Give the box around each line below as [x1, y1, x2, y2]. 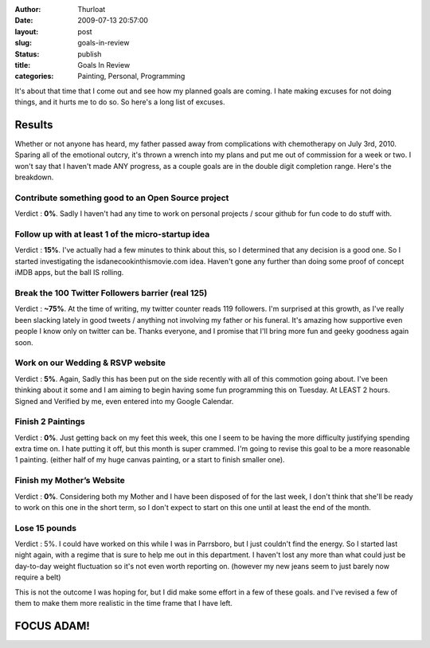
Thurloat [77, 5, 106, 14]
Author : [14, 5, 41, 14]
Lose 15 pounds [14, 522, 77, 533]
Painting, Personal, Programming [77, 72, 186, 81]
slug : [14, 38, 32, 48]
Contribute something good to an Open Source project [14, 192, 229, 203]
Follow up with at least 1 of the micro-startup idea [14, 229, 210, 240]
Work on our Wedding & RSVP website [14, 357, 166, 368]
